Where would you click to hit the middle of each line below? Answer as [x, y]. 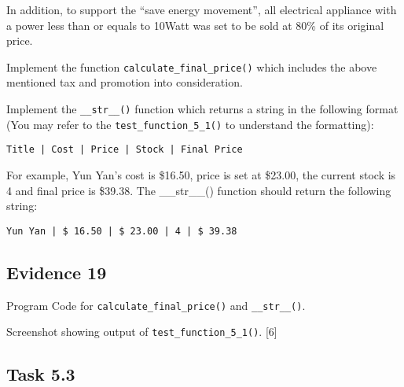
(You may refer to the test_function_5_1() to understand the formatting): [190, 124]
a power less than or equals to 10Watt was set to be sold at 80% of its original [195, 25]
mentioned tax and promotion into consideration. [125, 82]
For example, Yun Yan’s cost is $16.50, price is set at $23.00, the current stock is [201, 175]
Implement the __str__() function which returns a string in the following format [202, 109]
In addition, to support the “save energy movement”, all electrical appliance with [202, 9]
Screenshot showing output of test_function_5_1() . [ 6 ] [142, 332]
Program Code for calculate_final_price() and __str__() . [156, 305]
